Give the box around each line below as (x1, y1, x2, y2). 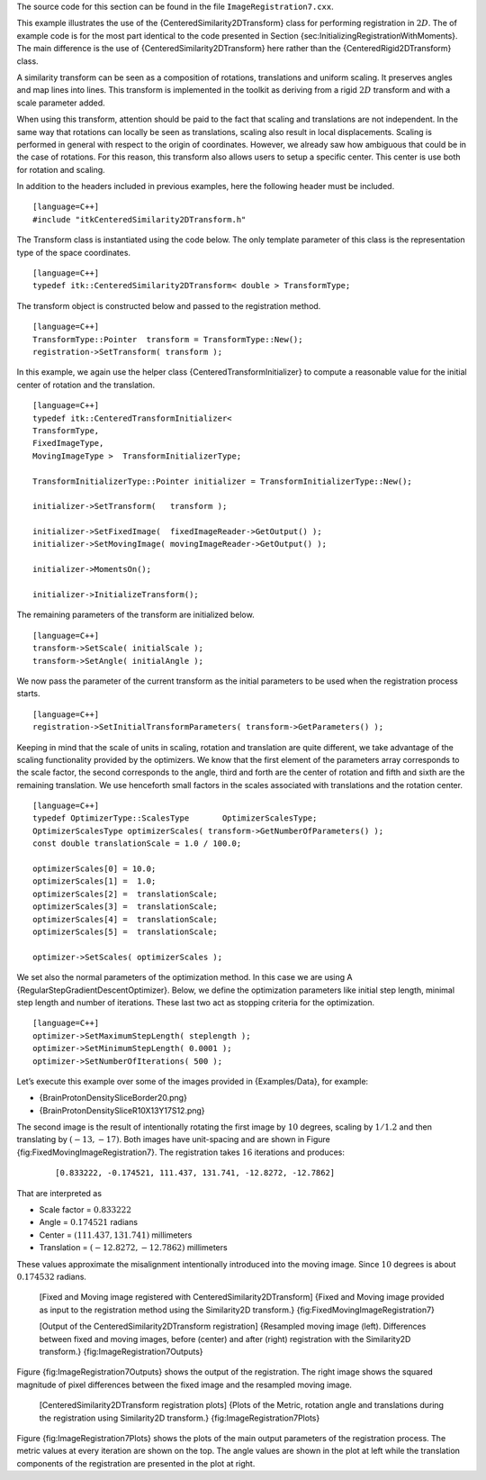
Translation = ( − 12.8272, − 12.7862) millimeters (39, 1242, 229, 1253)
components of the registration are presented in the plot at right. (16, 1457, 256, 1468)
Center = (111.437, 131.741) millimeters (39, 1230, 193, 1240)
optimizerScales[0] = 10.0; (32, 864, 157, 874)
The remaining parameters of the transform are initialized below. (16, 609, 256, 621)
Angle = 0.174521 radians (39, 1217, 139, 1228)
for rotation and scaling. (16, 164, 105, 175)
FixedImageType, (32, 438, 104, 449)
